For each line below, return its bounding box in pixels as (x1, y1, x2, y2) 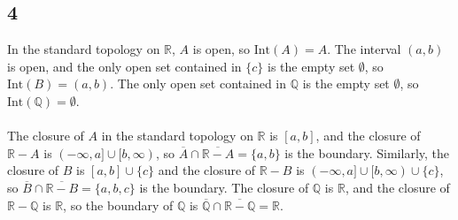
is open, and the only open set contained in (7, 57, 242, 75)
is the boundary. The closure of (139, 178, 309, 196)
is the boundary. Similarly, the (284, 143, 450, 162)
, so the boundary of (63, 195, 174, 214)
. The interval (327, 40, 401, 58)
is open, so (192, 40, 251, 58)
